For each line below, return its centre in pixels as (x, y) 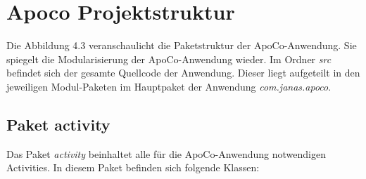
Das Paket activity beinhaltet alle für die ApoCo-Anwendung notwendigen (166, 153)
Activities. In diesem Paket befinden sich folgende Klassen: (133, 167)
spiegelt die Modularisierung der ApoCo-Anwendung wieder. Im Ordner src (169, 59)
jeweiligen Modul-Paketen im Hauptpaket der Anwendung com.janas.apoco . (169, 86)
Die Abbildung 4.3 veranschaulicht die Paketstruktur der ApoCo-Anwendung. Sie (182, 45)
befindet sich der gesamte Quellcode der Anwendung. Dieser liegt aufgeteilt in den (183, 73)
